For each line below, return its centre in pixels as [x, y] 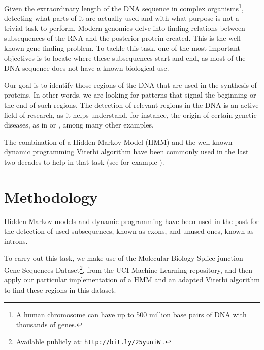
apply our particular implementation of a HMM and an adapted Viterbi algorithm [132, 280]
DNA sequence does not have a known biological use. [87, 68]
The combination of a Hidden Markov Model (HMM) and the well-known [118, 141]
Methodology [51, 196]
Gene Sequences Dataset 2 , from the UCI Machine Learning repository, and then [128, 269]
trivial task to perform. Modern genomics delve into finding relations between [125, 28]
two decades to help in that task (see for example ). [84, 161]
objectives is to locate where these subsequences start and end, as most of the [125, 58]
